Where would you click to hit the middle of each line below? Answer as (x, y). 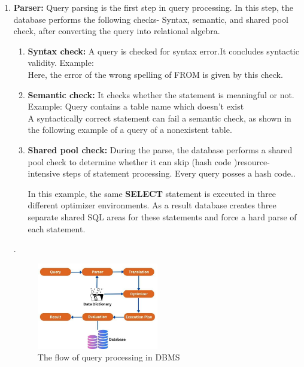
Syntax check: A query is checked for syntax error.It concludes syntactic (163, 51)
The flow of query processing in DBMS (109, 357)
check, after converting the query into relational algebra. (117, 31)
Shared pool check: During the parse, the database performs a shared (160, 149)
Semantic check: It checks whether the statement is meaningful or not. (161, 94)
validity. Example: (61, 63)
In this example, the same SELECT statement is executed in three (152, 193)
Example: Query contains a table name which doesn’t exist (136, 106)
